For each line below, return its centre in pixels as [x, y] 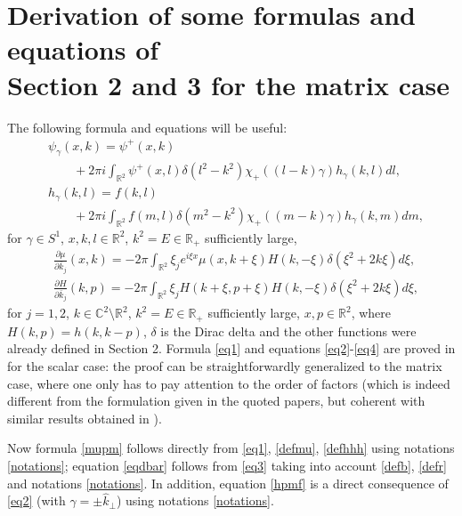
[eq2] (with [36, 500]
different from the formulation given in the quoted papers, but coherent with [216, 401]
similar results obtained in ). [85, 418]
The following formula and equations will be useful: [147, 127]
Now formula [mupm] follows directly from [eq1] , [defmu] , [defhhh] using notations [231, 448]
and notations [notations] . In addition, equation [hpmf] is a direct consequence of [228, 483]
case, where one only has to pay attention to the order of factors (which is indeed [229, 383]
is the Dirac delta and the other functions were [288, 331]
